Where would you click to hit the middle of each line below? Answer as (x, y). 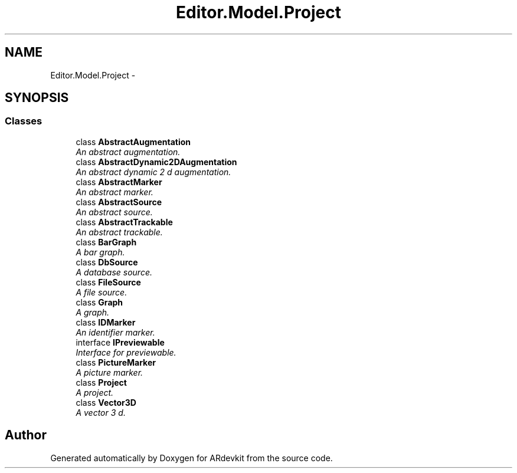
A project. (95, 392)
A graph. (93, 312)
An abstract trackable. (119, 232)
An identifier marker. (115, 332)
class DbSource (107, 262)
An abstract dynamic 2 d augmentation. (153, 172)
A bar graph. (100, 252)
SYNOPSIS (37, 98)
